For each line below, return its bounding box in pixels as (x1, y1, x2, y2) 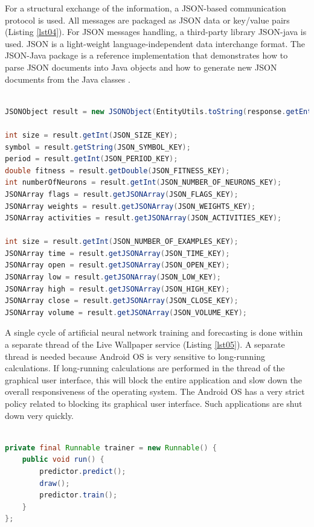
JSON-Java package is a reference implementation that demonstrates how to (5, 49, 288, 62)
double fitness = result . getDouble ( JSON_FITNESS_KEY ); (5, 166, 230, 175)
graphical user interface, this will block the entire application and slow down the (5, 373, 302, 386)
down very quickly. (5, 409, 74, 421)
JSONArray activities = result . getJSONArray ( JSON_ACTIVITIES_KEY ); (5, 214, 282, 223)
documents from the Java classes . (5, 72, 130, 85)
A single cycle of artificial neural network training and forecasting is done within (5, 326, 303, 339)
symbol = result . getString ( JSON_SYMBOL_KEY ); (5, 142, 191, 152)
